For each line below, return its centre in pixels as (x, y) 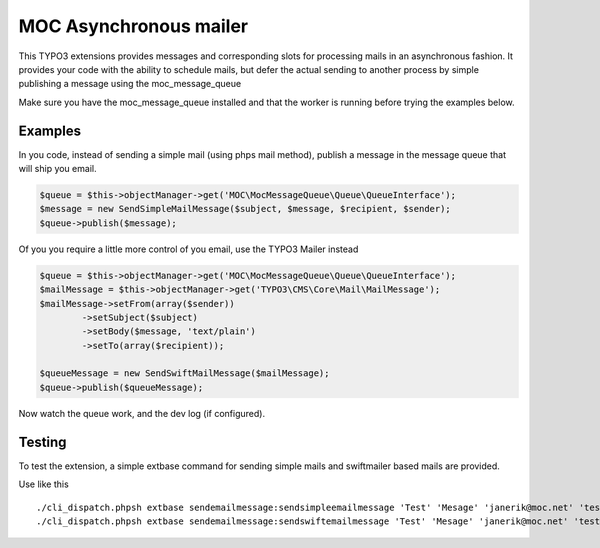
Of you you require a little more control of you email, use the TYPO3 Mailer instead (188, 249)
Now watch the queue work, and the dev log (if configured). (141, 413)
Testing (42, 441)
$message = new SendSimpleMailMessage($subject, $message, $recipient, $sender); (245, 209)
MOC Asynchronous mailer (133, 26)
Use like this (43, 484)
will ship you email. (57, 169)
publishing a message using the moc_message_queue (130, 84)
